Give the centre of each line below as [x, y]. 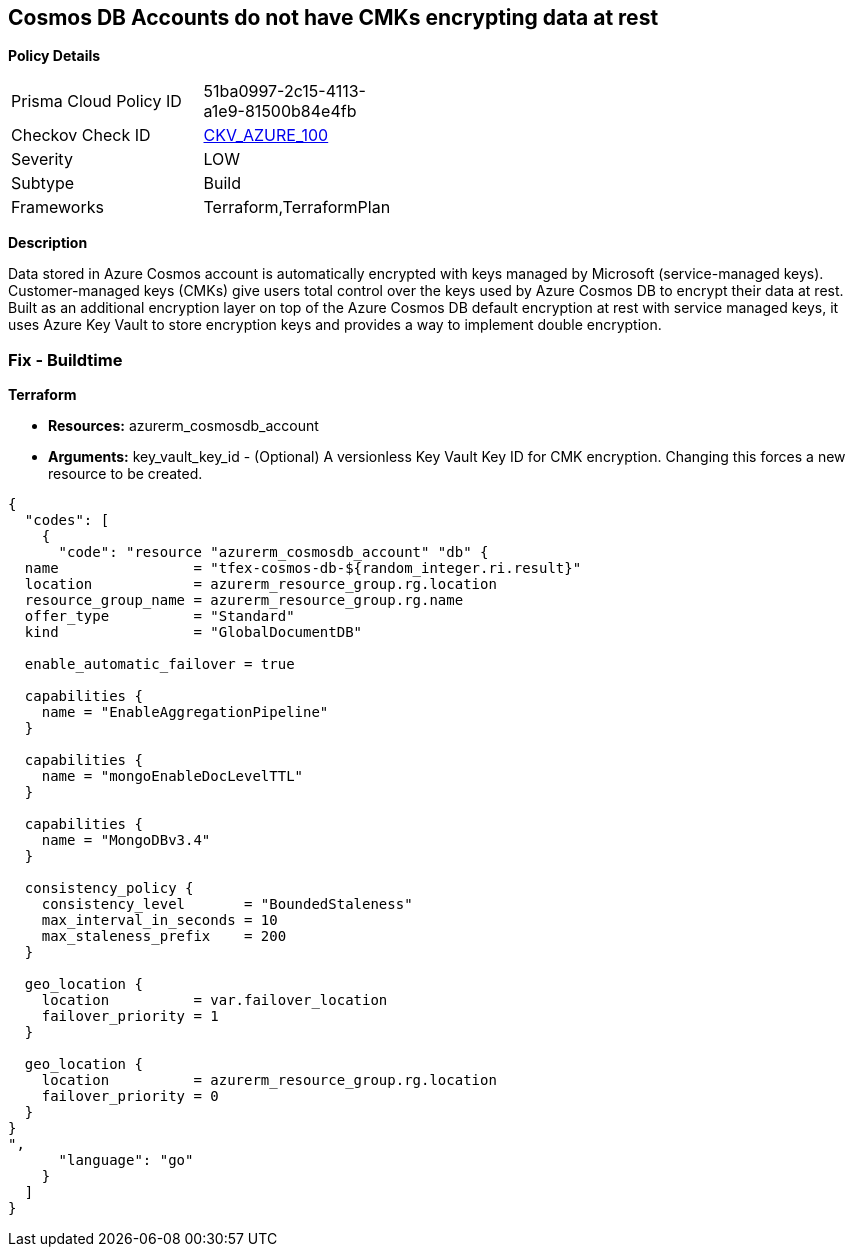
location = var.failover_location [214, 1000]
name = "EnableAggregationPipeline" [185, 712]
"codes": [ [67, 520]
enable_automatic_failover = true [159, 664]
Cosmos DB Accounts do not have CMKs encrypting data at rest [333, 17]
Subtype [43, 183]
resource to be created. [125, 474]
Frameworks [57, 207]
